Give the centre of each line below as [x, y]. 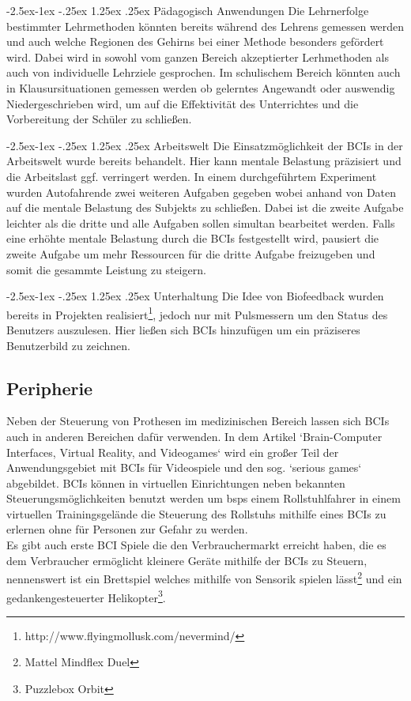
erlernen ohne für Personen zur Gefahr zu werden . [127, 529]
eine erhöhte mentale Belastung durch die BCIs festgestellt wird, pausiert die [193, 238]
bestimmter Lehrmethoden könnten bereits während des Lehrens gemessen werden [205, 26]
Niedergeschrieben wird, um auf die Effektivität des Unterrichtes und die [183, 103]
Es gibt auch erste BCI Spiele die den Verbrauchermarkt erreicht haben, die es [196, 545]
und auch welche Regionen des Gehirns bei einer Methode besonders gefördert [195, 41]
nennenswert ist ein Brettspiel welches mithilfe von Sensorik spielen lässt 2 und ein [204, 577]
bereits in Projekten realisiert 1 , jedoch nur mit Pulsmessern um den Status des [197, 313]
